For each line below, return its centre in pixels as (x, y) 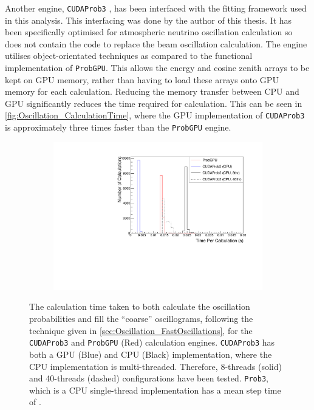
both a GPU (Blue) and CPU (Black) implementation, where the (151, 354)
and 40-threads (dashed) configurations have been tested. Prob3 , (149, 378)
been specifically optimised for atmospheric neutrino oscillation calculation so (149, 32)
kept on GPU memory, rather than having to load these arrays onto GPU (142, 79)
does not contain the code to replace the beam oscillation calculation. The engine (156, 43)
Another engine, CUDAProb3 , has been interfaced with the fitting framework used (156, 8)
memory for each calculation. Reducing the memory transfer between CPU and (152, 91)
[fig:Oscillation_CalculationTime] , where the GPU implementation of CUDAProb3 (155, 115)
